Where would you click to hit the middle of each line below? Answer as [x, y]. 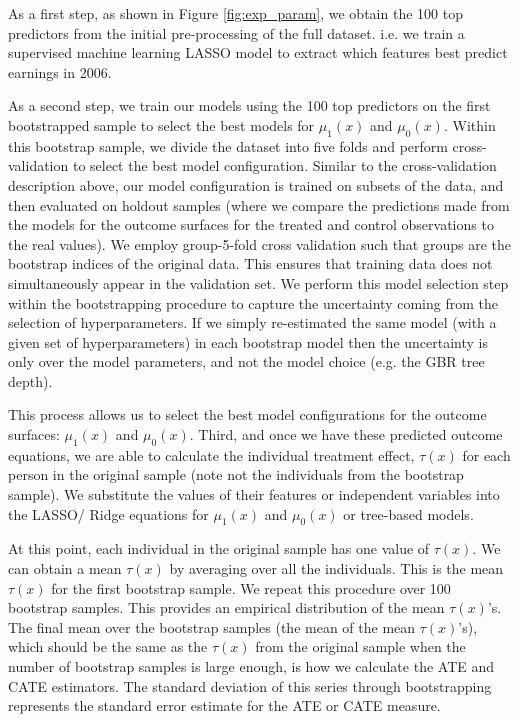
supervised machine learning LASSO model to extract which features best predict [258, 52]
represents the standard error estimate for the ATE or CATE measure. [224, 705]
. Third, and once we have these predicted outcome [346, 434]
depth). [30, 380]
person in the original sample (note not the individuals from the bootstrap [236, 474]
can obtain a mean [65, 568]
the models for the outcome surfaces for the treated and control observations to [251, 224]
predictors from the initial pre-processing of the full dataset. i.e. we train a [236, 32]
